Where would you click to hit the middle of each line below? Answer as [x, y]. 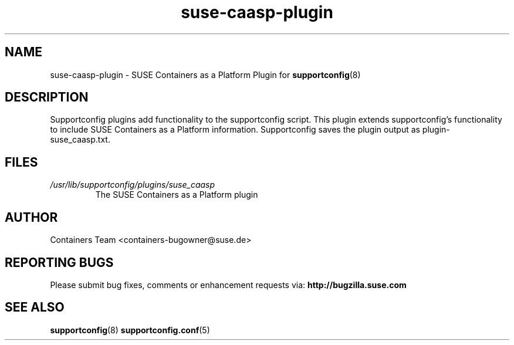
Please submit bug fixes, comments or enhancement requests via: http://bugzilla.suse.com [228, 285]
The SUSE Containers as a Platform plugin [177, 195]
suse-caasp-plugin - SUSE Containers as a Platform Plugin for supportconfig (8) [205, 75]
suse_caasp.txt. [80, 140]
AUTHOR [31, 217]
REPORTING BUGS [59, 262]
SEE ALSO [35, 307]
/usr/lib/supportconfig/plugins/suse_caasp [133, 185]
